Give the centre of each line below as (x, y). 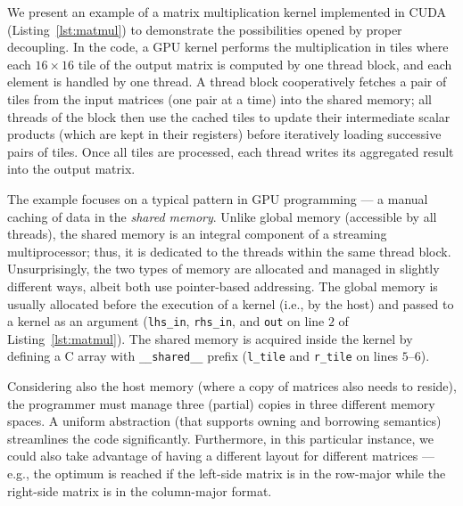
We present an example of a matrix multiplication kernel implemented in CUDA (227, 12)
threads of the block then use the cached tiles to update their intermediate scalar (229, 116)
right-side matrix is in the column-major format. (140, 490)
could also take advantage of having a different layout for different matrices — (221, 456)
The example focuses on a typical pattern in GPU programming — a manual (218, 198)
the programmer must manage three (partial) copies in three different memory (221, 403)
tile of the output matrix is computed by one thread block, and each (265, 64)
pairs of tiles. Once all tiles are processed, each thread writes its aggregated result (231, 151)
